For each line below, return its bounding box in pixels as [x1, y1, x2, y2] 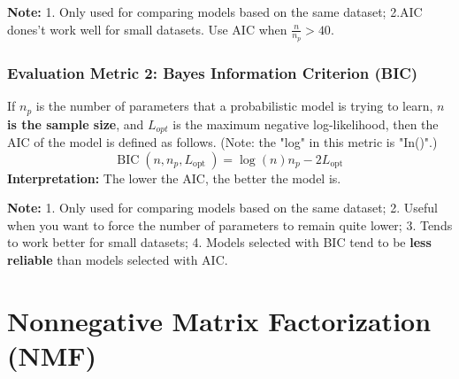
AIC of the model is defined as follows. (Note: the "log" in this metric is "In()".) [7, 132, 438, 151]
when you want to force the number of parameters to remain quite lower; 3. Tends [7, 215, 453, 234]
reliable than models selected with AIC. [7, 250, 228, 268]
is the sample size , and [7, 114, 144, 133]
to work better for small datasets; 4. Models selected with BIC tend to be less [7, 233, 432, 251]
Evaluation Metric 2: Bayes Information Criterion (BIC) [7, 61, 418, 83]
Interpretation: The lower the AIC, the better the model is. [7, 168, 341, 187]
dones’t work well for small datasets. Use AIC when [7, 19, 287, 38]
